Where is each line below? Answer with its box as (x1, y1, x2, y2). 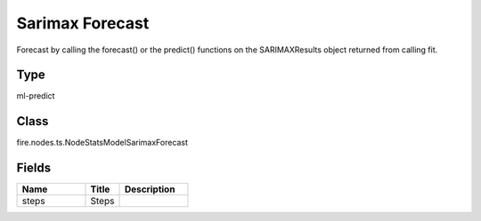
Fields (16, 161, 52, 176)
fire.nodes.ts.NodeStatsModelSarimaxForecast (16, 138, 189, 148)
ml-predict (16, 91, 55, 101)
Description (124, 183, 175, 195)
